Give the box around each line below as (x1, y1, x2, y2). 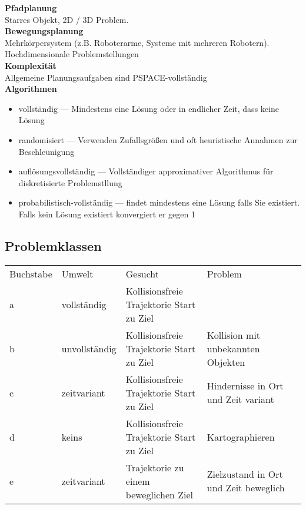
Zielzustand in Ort (207, 467, 283, 481)
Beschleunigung (18, 145, 75, 157)
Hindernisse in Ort (207, 379, 284, 393)
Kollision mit (207, 328, 261, 342)
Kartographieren (207, 429, 275, 444)
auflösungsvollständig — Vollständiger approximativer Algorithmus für (18, 165, 274, 177)
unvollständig (61, 341, 117, 355)
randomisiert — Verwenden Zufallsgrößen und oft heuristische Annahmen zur (18, 133, 298, 146)
